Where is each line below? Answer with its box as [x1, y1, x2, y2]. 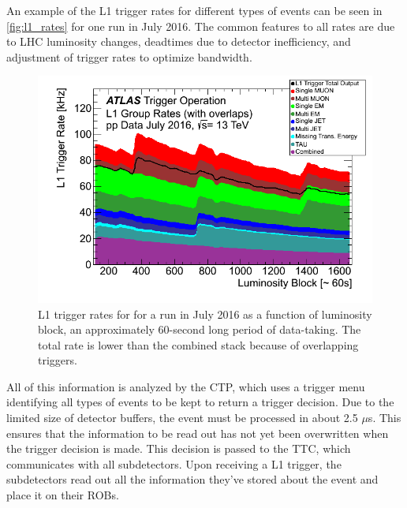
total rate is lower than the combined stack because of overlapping [38, 336, 359, 353]
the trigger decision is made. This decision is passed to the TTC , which [6, 440, 351, 457]
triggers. [38, 352, 77, 368]
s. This [368, 409, 401, 426]
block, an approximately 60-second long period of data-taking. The [38, 321, 361, 338]
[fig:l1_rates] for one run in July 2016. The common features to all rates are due [6, 17, 395, 34]
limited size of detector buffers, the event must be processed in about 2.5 [6, 409, 358, 426]
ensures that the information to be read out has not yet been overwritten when [6, 424, 389, 441]
